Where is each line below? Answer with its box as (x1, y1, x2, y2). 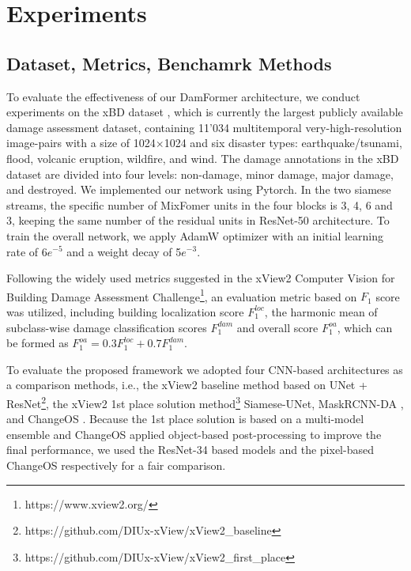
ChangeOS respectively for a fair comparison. (6, 456, 226, 473)
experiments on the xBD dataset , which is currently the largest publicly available (6, 104, 403, 120)
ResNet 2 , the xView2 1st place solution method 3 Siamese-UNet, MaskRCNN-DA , (6, 392, 404, 411)
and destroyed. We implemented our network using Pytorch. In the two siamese (6, 181, 391, 198)
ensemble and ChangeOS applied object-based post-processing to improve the (6, 425, 382, 442)
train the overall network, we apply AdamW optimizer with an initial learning (6, 227, 384, 244)
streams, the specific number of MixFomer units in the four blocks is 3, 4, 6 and (6, 196, 393, 213)
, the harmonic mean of (264, 303, 378, 320)
